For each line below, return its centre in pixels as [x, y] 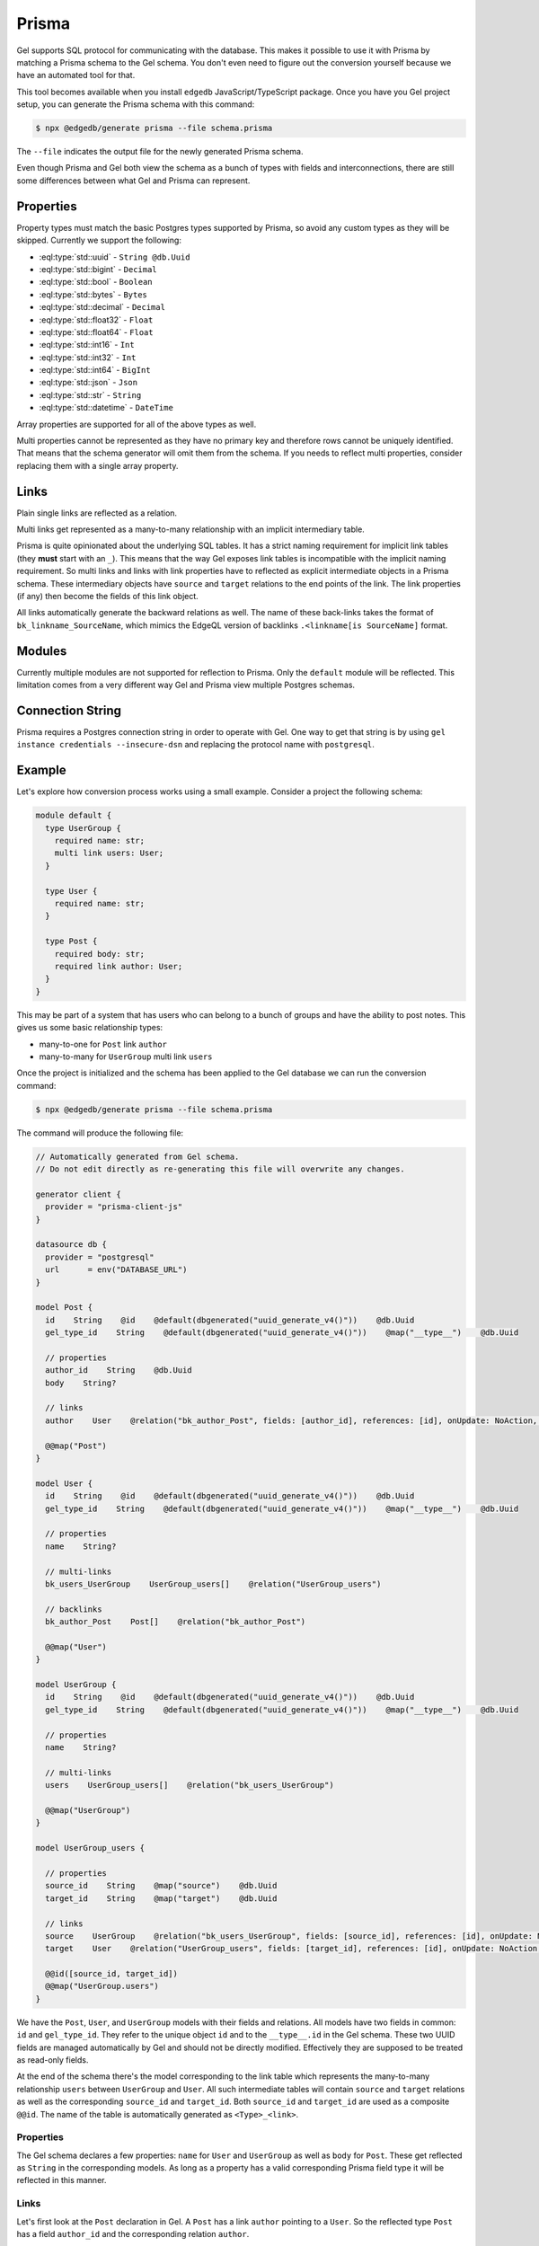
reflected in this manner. [62, 2180]
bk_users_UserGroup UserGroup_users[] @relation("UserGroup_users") [213, 1584]
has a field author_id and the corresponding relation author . [133, 2234]
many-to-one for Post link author [103, 1044]
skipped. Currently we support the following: [99, 240]
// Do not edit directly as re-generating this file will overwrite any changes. [221, 1169]
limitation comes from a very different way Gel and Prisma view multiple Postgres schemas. [186, 685]
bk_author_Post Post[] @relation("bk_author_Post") [176, 1622]
